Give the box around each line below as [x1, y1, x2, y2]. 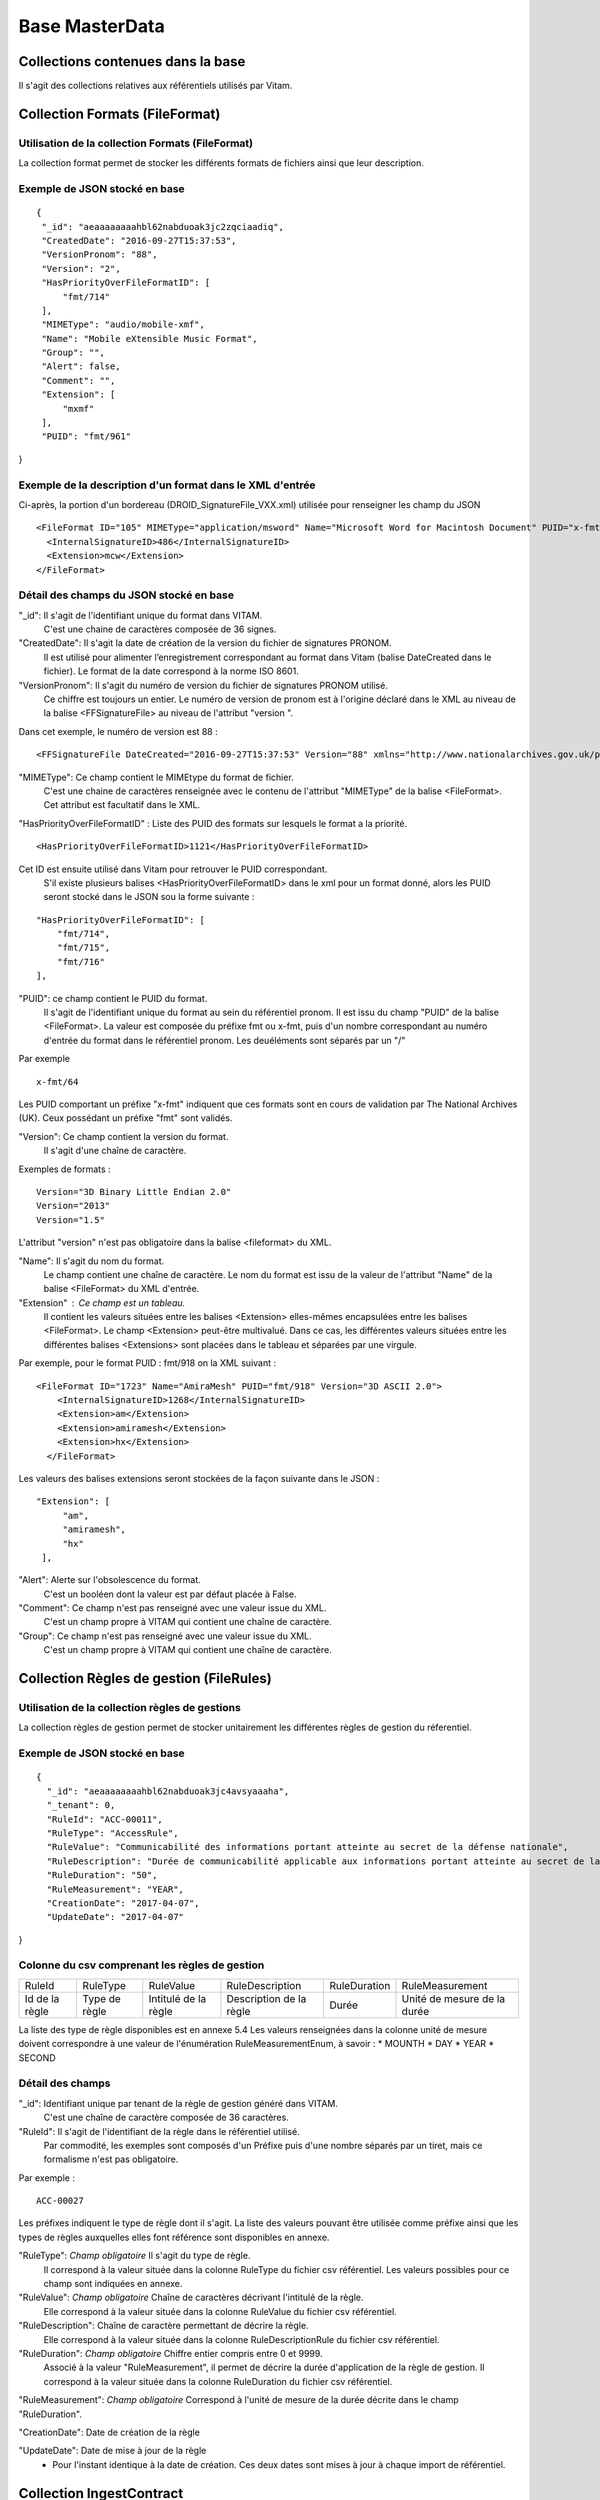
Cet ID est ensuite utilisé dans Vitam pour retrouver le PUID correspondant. [18, 863, 328, 875]
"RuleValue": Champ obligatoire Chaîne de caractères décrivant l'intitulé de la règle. [18, 2291, 364, 2304]
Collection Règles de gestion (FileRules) [18, 1670, 272, 1687]
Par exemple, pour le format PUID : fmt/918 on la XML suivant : [18, 1357, 277, 1369]
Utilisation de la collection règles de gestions [18, 1701, 242, 1715]
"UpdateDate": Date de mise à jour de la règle [18, 2445, 207, 2457]
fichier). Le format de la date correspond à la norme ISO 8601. [43, 665, 299, 677]
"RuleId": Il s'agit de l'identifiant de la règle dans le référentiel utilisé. [18, 2125, 300, 2137]
